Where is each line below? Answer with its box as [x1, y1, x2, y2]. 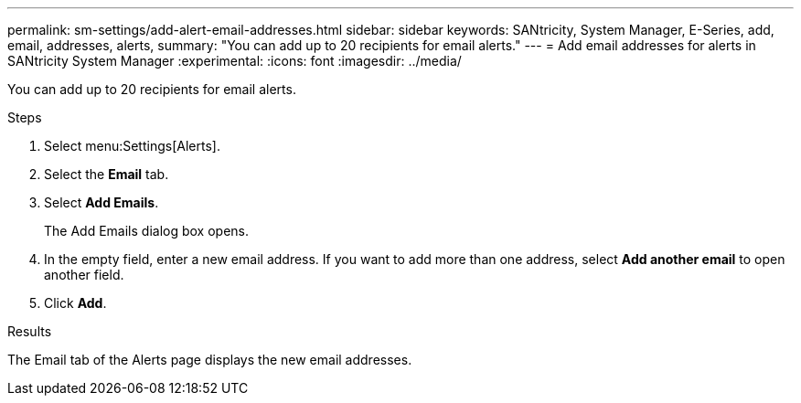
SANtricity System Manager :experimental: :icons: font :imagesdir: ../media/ [7, 53, 462, 69]
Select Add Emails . [44, 195, 159, 210]
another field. [44, 267, 124, 282]
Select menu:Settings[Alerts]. [44, 138, 220, 154]
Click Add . [44, 295, 107, 311]
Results [7, 323, 52, 339]
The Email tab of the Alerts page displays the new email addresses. [7, 352, 412, 367]
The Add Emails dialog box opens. [44, 223, 249, 239]
